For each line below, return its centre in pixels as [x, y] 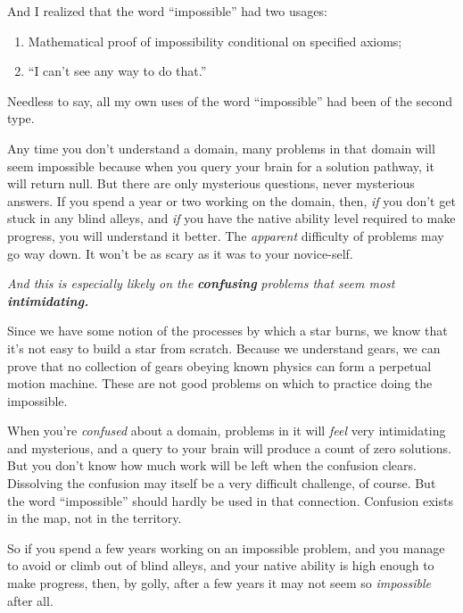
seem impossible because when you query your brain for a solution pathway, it [221, 166]
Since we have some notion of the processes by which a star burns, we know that [227, 331]
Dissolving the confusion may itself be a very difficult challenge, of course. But [222, 483]
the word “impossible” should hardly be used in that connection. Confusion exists [230, 500]
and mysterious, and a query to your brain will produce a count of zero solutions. [229, 447]
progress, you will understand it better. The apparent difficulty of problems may [226, 235]
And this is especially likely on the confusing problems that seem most [201, 283]
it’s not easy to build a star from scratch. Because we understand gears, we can [224, 348]
